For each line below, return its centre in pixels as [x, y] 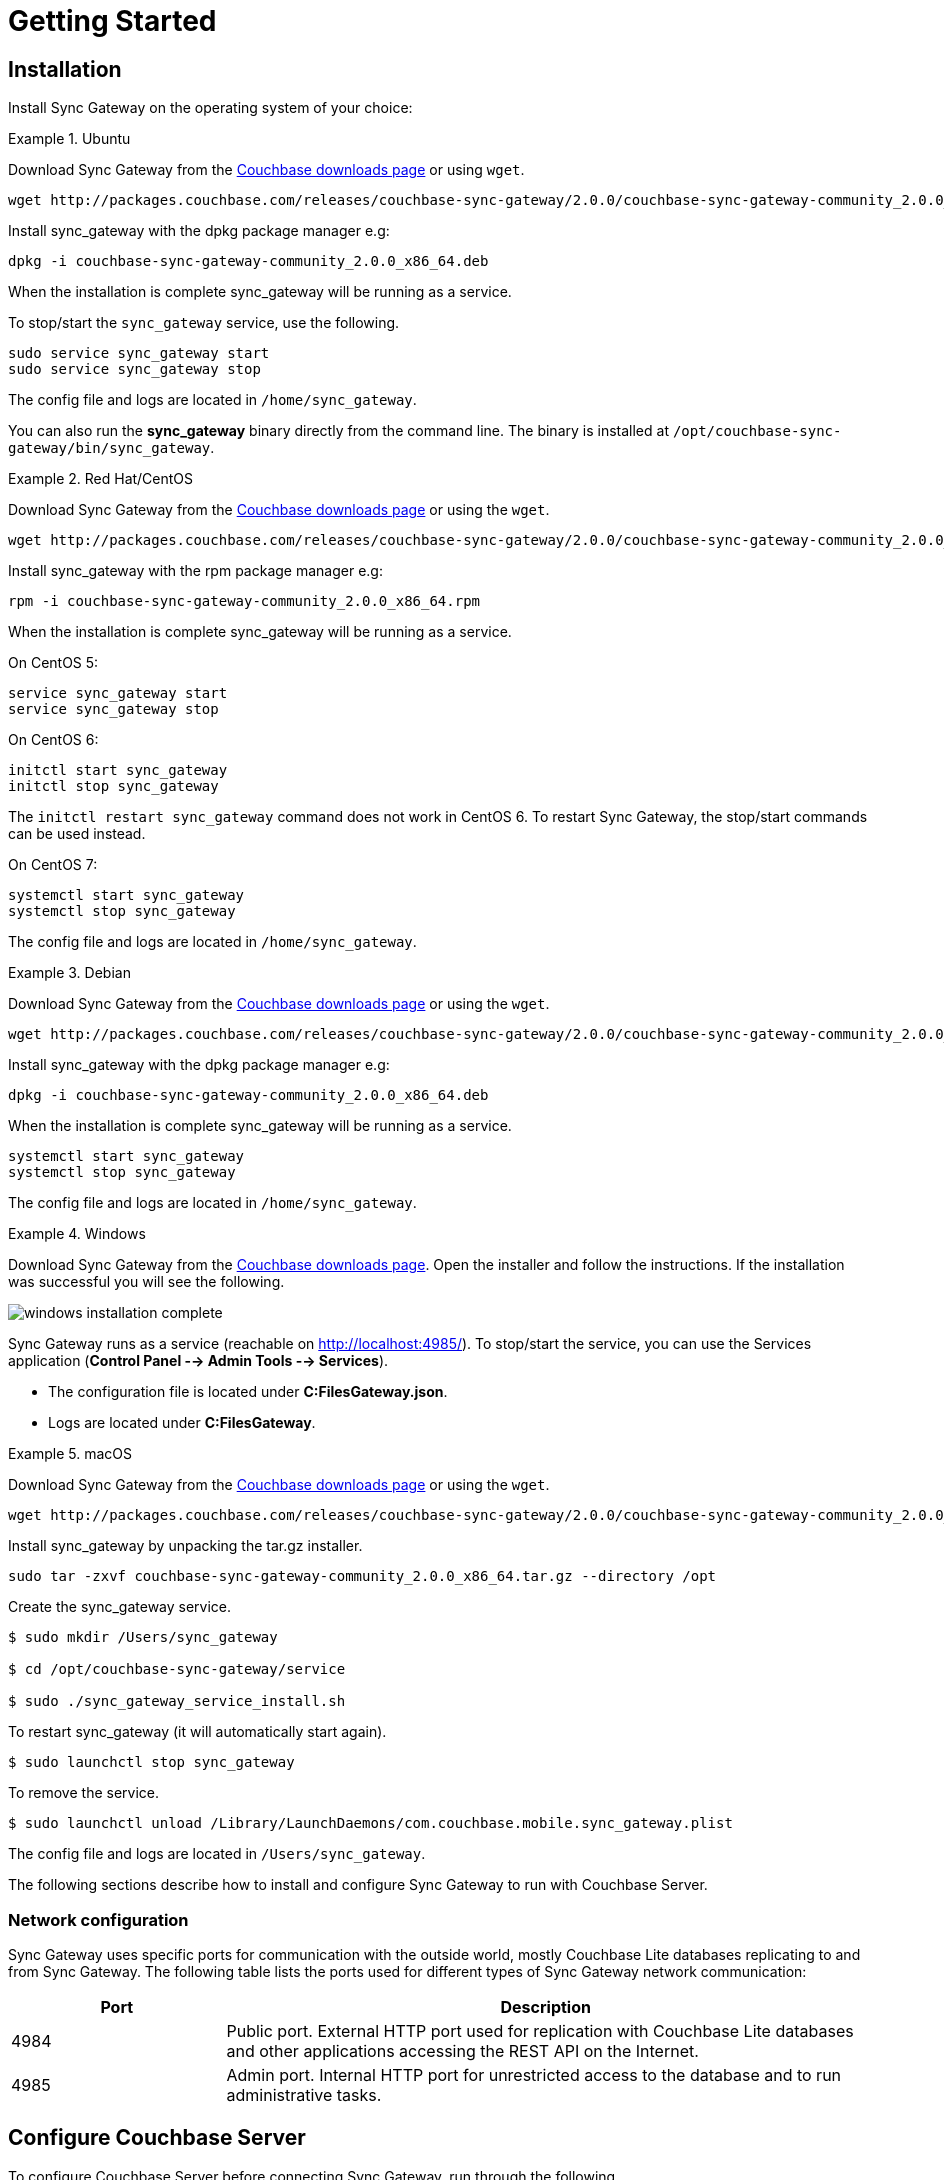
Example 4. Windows [77, 1234]
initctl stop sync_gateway [113, 786]
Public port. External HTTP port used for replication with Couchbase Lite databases [540, 2030]
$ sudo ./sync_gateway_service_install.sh [177, 1701]
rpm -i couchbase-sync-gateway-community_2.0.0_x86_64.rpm [244, 601]
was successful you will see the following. [146, 1282]
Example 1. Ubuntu [69, 139]
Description [545, 2006]
